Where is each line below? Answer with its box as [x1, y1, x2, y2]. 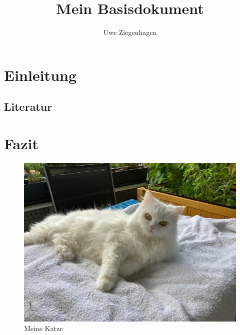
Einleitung [4, 64, 77, 85]
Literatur [4, 99, 52, 114]
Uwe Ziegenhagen [103, 27, 157, 37]
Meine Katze [24, 323, 63, 334]
